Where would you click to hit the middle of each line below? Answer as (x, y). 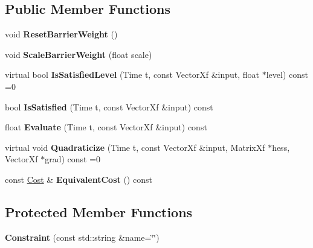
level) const (287, 75)
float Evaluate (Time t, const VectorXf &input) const (106, 127)
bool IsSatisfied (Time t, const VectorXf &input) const (109, 107)
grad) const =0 (73, 159)
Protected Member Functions (99, 211)
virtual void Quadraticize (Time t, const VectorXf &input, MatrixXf (135, 147)
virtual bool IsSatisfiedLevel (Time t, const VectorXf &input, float (132, 75)
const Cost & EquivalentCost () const (79, 179)
